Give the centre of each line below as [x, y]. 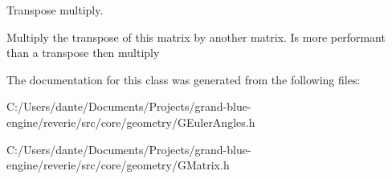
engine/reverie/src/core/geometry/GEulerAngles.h [131, 122]
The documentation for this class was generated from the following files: [184, 79]
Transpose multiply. [55, 10]
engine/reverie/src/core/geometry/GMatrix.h [118, 165]
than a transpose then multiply [83, 53]
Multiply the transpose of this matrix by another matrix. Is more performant [196, 37]
